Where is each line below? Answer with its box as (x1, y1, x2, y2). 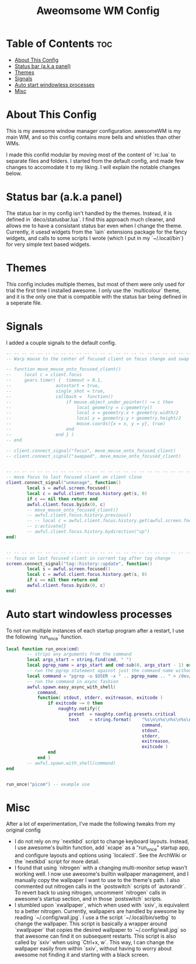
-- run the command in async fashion (27, 678, 118, 684)
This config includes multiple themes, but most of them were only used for (6, 280, 185, 287)
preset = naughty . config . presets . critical (68, 711, 176, 718)
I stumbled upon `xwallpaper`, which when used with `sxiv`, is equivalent (14, 901, 190, 908)
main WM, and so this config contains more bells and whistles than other (6, 133, 181, 140)
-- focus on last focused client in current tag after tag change (6, 555, 171, 561)
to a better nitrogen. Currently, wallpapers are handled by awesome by (14, 908, 185, 915)
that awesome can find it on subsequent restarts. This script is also (14, 932, 176, 940)
